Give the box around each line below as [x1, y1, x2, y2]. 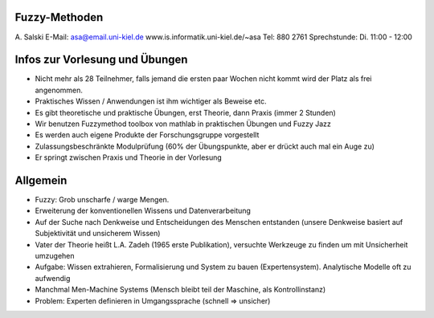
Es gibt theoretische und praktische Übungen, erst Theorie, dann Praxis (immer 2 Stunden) [35, 108, 337, 117]
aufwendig [35, 273, 71, 283]
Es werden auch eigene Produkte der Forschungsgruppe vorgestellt [35, 130, 260, 140]
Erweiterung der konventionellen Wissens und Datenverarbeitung [35, 206, 251, 216]
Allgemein [14, 173, 68, 187]
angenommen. [35, 85, 84, 95]
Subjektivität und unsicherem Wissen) [35, 229, 161, 238]
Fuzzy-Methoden [14, 10, 104, 24]
